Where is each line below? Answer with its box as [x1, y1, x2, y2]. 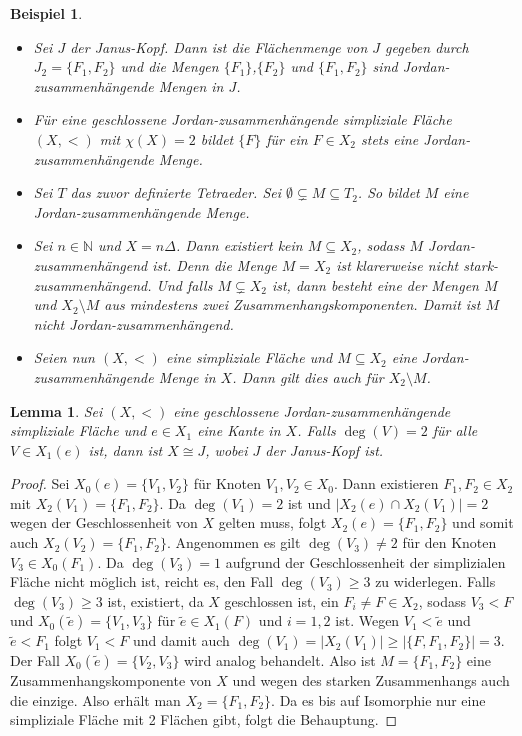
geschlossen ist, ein [224, 590, 339, 611]
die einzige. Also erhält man [10, 689, 181, 710]
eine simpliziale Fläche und [165, 347, 333, 368]
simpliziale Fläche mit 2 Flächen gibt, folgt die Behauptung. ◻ [10, 709, 398, 730]
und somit [452, 512, 514, 533]
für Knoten [193, 473, 262, 494]
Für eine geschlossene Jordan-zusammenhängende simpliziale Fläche [33, 109, 452, 130]
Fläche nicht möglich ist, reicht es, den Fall [10, 571, 274, 592]
